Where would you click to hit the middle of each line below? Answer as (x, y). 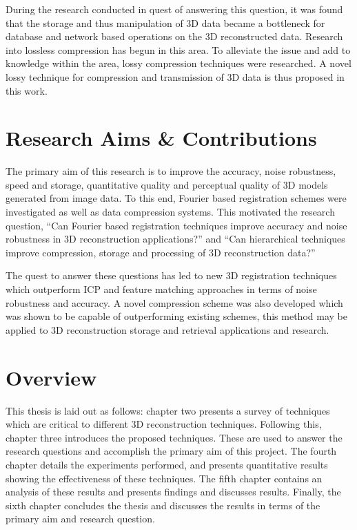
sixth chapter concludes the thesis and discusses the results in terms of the (163, 505)
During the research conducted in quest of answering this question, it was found (174, 9)
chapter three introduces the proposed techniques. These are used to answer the (174, 437)
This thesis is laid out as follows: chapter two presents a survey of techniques (168, 410)
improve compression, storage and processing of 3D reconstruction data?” (161, 252)
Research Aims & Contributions (161, 138)
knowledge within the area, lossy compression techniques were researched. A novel (178, 63)
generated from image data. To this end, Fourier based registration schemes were (176, 198)
